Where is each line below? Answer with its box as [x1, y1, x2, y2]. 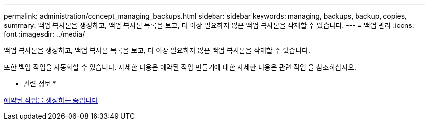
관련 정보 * [24, 79, 56, 88]
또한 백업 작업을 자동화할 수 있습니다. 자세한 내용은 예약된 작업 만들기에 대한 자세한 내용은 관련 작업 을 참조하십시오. [4, 63, 357, 71]
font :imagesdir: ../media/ [4, 30, 85, 38]
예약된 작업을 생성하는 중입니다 [4, 96, 98, 104]
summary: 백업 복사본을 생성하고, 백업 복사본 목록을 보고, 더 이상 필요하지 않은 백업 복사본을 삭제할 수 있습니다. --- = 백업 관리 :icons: [4, 21, 414, 29]
